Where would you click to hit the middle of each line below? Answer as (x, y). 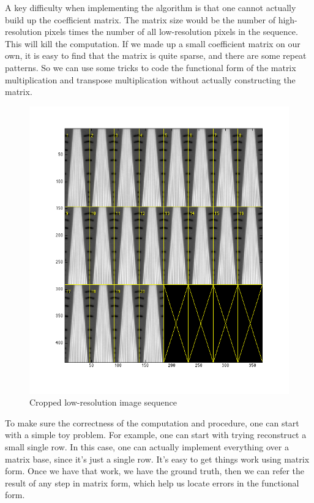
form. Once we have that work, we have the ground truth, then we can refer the (155, 471)
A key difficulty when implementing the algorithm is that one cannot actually (151, 7)
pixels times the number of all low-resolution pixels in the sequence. (171, 32)
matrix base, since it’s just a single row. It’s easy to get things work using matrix (157, 459)
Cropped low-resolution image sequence (103, 402)
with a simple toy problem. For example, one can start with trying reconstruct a (156, 435)
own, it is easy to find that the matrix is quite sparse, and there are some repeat (156, 55)
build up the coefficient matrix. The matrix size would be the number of (140, 19)
